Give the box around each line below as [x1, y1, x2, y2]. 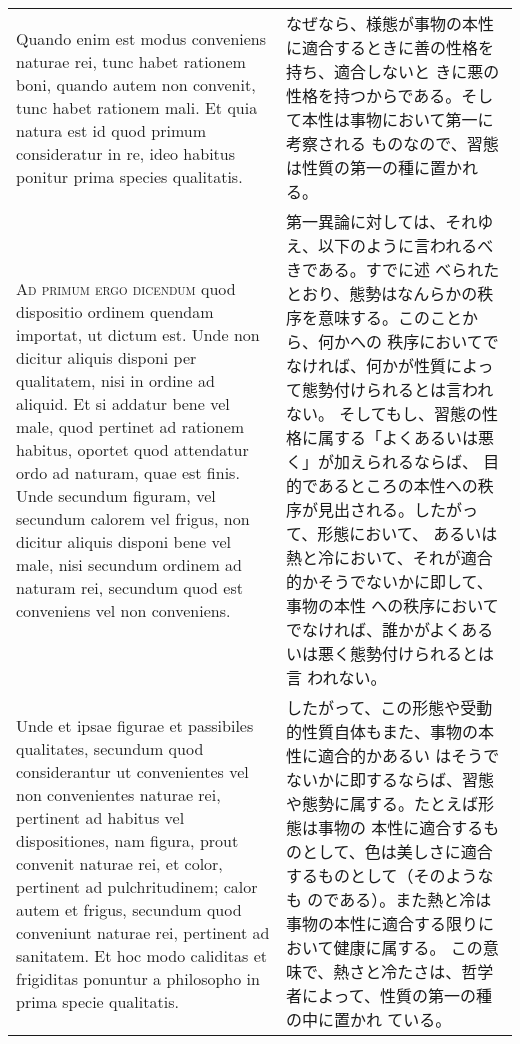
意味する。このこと [317, 306, 462, 329]
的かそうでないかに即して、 [285, 570, 493, 593]
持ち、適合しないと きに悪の [285, 60, 500, 83]
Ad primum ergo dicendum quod [16, 276, 236, 300]
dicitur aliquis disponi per [16, 345, 197, 369]
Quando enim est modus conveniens [16, 26, 267, 50]
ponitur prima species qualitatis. [16, 164, 243, 188]
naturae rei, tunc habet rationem [16, 49, 246, 73]
